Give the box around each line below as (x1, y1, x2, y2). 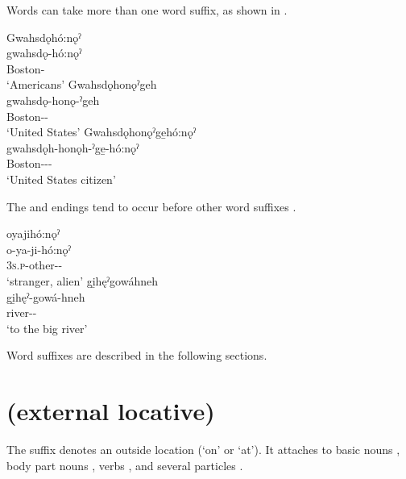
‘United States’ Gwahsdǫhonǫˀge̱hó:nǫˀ (6, 123, 197, 140)
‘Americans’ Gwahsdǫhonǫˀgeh (6, 76, 157, 93)
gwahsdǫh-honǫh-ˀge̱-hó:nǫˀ (6, 139, 139, 156)
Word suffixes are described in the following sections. (6, 347, 267, 364)
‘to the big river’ (6, 319, 88, 336)
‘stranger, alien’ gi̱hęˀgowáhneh (6, 272, 158, 289)
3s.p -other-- (6, 256, 63, 273)
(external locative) (6, 394, 215, 427)
